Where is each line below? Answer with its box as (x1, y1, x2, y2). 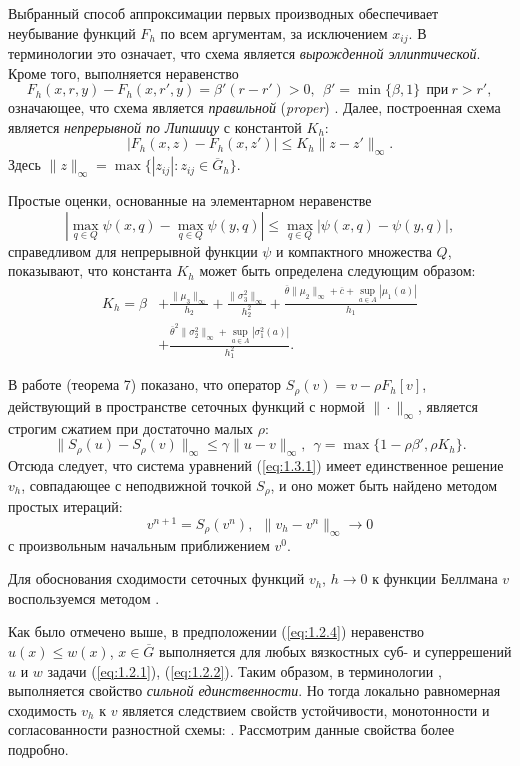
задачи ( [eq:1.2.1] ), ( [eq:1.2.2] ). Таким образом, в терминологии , (47, 660, 442, 681)
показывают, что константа (8, 260, 172, 281)
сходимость (8, 699, 77, 720)
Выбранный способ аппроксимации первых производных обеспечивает (8, 3, 439, 23)
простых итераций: (8, 496, 123, 517)
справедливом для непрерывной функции (8, 240, 258, 261)
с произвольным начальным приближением (8, 534, 270, 555)
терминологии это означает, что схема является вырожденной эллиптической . (8, 43, 481, 64)
